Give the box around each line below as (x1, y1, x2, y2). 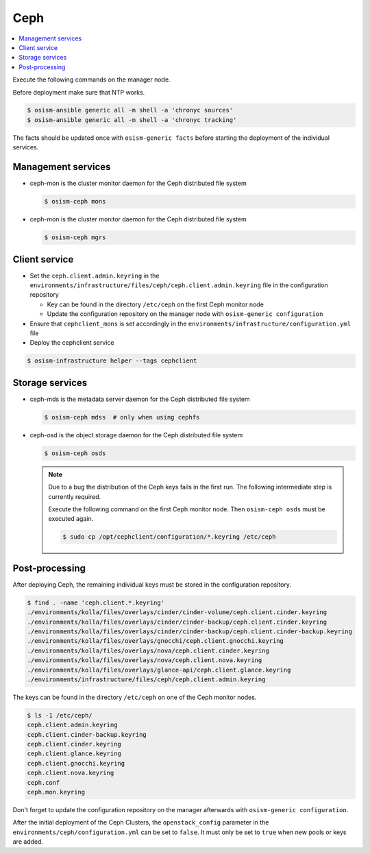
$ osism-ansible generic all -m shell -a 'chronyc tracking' (27, 116, 237, 123)
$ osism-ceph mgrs (44, 234, 106, 241)
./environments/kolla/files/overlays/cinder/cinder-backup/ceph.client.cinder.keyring (27, 618, 328, 626)
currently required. (48, 492, 101, 500)
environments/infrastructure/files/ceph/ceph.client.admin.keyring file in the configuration (29, 281, 328, 289)
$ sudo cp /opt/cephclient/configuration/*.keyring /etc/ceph (62, 533, 276, 541)
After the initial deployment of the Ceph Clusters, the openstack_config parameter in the (12, 818, 269, 827)
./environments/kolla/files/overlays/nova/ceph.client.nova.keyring (27, 657, 262, 664)
